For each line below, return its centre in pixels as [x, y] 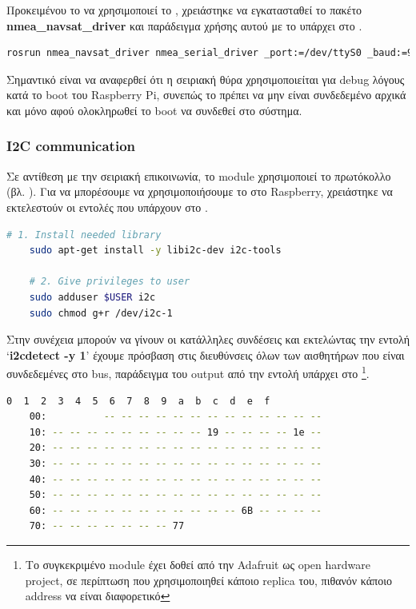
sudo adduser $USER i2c [92, 297]
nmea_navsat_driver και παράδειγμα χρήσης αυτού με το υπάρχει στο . [184, 25]
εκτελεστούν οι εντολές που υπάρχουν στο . [107, 207]
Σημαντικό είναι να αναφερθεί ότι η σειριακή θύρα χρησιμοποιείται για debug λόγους [206, 79]
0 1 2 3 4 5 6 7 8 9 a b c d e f [138, 401]
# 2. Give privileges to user [110, 282]
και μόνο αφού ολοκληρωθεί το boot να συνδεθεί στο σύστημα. [154, 110]
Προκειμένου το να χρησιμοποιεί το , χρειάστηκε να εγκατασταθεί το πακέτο [184, 10]
